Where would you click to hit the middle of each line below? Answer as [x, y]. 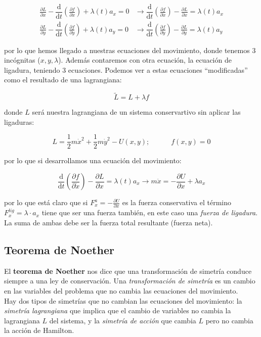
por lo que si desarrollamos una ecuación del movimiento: [93, 160]
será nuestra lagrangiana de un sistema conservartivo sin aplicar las [136, 112]
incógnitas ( [22, 60]
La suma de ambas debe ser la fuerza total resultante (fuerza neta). [108, 222]
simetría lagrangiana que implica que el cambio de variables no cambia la [118, 310]
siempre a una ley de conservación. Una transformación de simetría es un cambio [130, 281]
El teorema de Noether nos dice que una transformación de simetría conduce [128, 271]
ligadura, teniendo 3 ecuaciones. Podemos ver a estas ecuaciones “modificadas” [126, 69]
